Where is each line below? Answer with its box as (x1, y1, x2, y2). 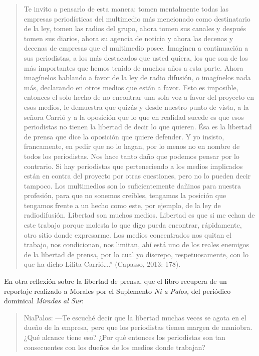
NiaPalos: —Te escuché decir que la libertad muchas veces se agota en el (24, 312, 246, 322)
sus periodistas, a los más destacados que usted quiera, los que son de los (24, 52, 248, 63)
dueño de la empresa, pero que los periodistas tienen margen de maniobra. (24, 322, 252, 332)
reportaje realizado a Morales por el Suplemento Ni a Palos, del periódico (4, 285, 231, 296)
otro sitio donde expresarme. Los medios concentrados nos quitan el (24, 229, 231, 240)
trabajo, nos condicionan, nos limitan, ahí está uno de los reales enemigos (24, 239, 249, 250)
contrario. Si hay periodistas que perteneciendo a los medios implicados (24, 160, 243, 171)
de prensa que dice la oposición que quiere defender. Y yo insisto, (24, 131, 224, 141)
